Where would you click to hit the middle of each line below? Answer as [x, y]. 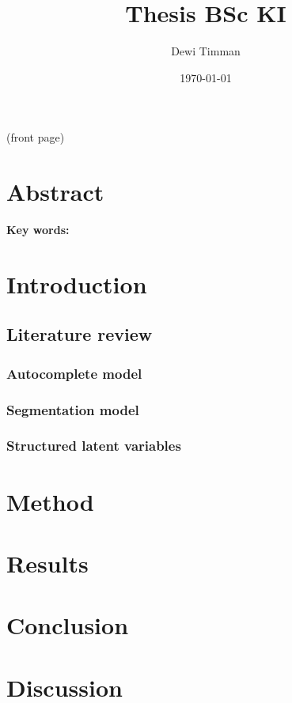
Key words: [38, 230]
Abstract [55, 192]
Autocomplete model [74, 373]
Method [50, 501]
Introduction [77, 283]
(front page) [36, 137]
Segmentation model [73, 409]
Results [47, 563]
